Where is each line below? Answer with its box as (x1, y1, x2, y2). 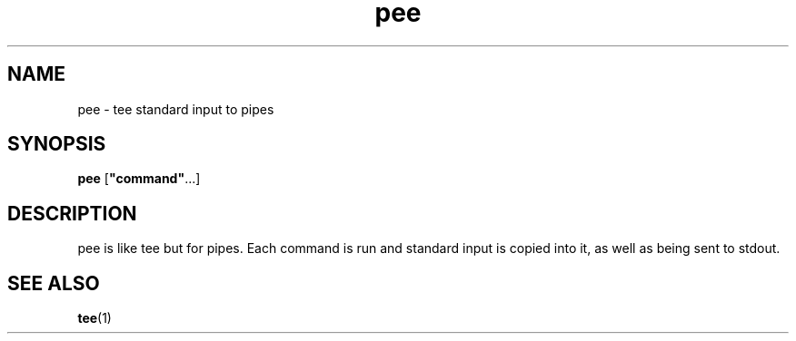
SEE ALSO (7, 271, 100, 295)
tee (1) (77, 310, 112, 326)
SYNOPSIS (7, 132, 106, 156)
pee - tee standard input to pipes (77, 101, 274, 117)
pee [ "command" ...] (77, 170, 201, 187)
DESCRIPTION (7, 201, 137, 225)
